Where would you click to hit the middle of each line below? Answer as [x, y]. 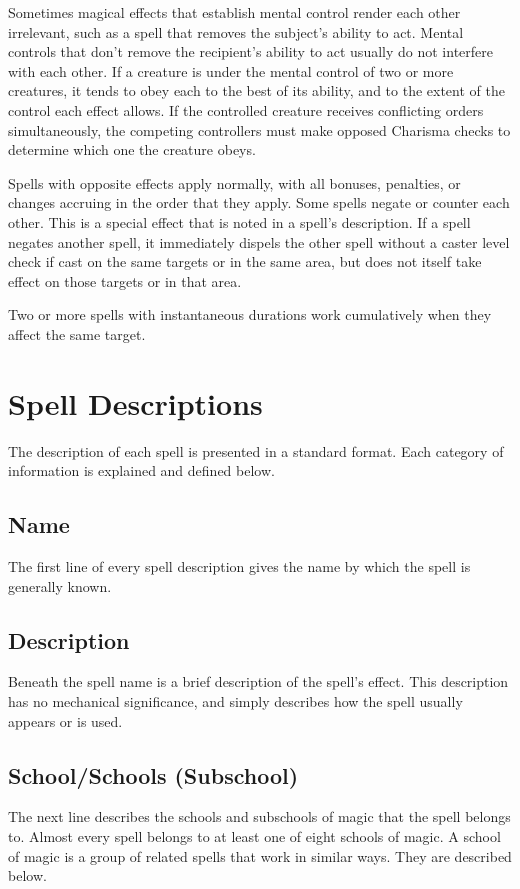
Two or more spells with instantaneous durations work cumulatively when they [250, 314]
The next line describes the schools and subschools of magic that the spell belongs [259, 816]
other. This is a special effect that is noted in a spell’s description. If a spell [239, 221]
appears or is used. [65, 720]
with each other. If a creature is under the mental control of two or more [231, 70]
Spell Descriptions [135, 402]
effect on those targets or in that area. [125, 280]
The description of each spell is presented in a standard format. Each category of [256, 450]
